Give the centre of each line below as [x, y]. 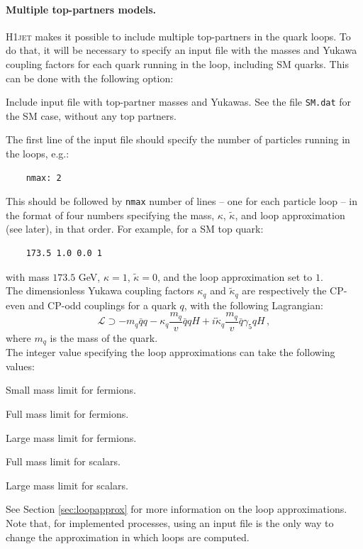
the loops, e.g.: [38, 154]
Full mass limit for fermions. [67, 414]
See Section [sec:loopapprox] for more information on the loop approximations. [177, 509]
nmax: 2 [44, 178]
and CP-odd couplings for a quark [102, 305]
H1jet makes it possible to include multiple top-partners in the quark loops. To [178, 36]
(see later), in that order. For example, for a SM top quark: [135, 229]
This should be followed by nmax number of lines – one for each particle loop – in [182, 201]
